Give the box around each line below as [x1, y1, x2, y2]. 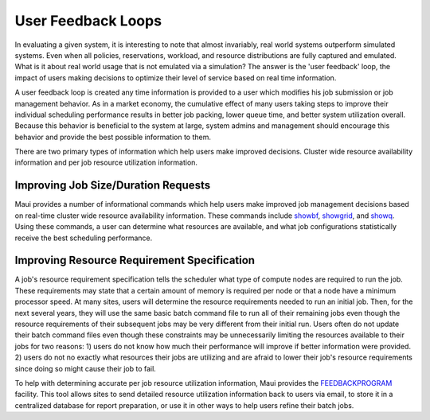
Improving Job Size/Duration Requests [14, 179, 211, 192]
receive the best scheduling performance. [14, 233, 153, 243]
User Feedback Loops [14, 12, 162, 29]
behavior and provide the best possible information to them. [14, 132, 211, 142]
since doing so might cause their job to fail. [14, 364, 157, 373]
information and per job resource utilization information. [14, 157, 198, 167]
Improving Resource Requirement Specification [14, 254, 255, 267]
